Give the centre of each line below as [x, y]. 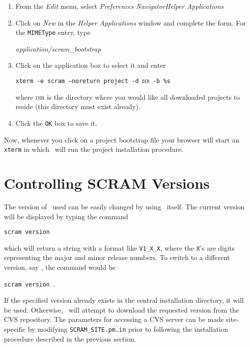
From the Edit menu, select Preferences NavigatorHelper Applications [120, 6]
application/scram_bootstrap [58, 48]
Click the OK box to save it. [56, 123]
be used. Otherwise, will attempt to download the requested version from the [122, 309]
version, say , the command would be [60, 267]
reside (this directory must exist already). [78, 106]
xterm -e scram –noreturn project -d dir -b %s [93, 81]
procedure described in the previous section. [70, 338]
